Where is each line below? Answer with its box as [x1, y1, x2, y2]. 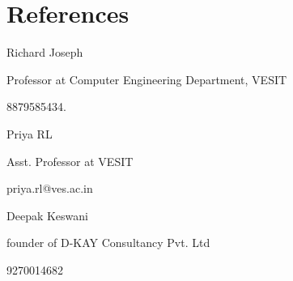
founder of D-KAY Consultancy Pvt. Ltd [6, 234, 210, 251]
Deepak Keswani [6, 206, 88, 224]
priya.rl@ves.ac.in [6, 180, 93, 197]
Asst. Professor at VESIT [6, 152, 134, 169]
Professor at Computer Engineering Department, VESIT [6, 70, 287, 87]
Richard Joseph [6, 44, 83, 61]
